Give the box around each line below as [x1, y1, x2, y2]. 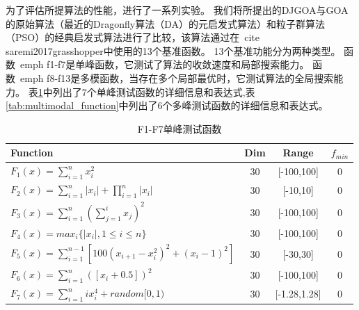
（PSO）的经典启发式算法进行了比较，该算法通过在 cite [6, 30, 260, 44]
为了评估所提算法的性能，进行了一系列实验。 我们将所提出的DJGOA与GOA [6, 3, 349, 17]
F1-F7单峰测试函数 [137, 121, 222, 136]
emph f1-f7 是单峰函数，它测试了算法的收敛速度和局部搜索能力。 [19, 57, 310, 72]
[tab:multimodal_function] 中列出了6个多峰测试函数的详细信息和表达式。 [6, 98, 328, 113]
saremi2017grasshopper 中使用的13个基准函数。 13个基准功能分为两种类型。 [6, 43, 341, 58]
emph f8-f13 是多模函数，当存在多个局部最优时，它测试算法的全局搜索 [19, 70, 334, 85]
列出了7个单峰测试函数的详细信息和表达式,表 [52, 84, 255, 99]
